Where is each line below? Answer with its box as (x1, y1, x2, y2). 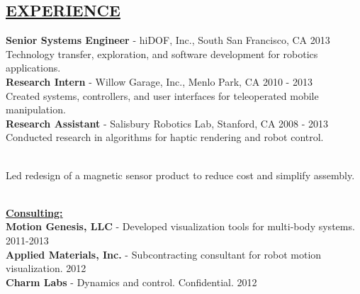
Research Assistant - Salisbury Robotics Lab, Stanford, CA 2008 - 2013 (6, 115, 329, 130)
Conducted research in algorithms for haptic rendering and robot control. (6, 130, 324, 145)
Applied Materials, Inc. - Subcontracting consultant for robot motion (6, 247, 322, 261)
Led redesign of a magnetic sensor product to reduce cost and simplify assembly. (6, 167, 355, 182)
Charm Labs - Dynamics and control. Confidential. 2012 (6, 274, 257, 289)
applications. (6, 60, 61, 75)
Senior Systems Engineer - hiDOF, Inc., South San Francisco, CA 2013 (6, 33, 330, 47)
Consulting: (6, 205, 63, 220)
